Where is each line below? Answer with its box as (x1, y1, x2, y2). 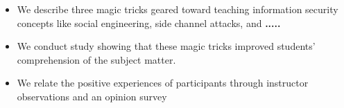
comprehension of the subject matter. (17, 52, 176, 66)
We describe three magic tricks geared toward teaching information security (17, 2, 338, 16)
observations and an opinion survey (17, 89, 167, 103)
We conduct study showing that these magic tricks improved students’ (17, 39, 316, 53)
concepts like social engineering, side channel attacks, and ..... (17, 15, 281, 30)
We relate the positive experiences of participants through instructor (17, 75, 309, 90)
